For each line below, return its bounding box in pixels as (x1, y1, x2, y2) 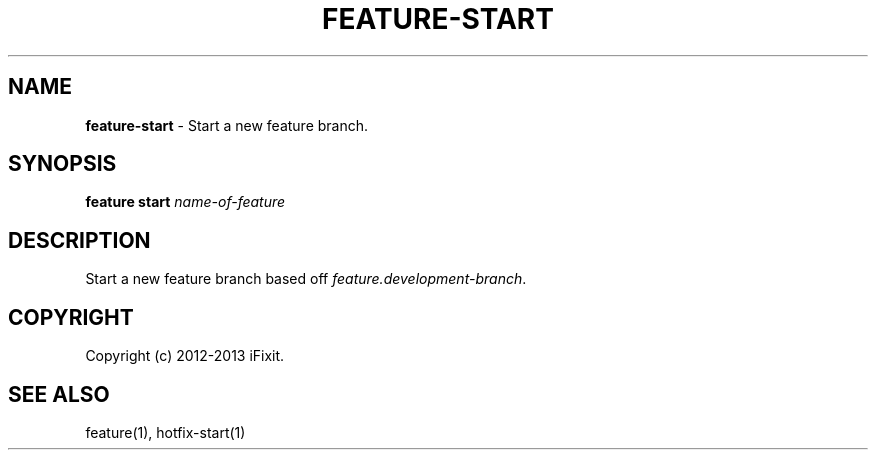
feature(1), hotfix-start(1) (85, 423, 246, 441)
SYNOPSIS (8, 151, 117, 177)
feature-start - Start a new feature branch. (85, 116, 369, 134)
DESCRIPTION (8, 227, 151, 253)
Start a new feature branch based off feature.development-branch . (85, 270, 527, 288)
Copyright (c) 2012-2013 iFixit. (85, 347, 285, 365)
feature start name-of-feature (85, 193, 286, 211)
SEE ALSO (8, 381, 110, 407)
